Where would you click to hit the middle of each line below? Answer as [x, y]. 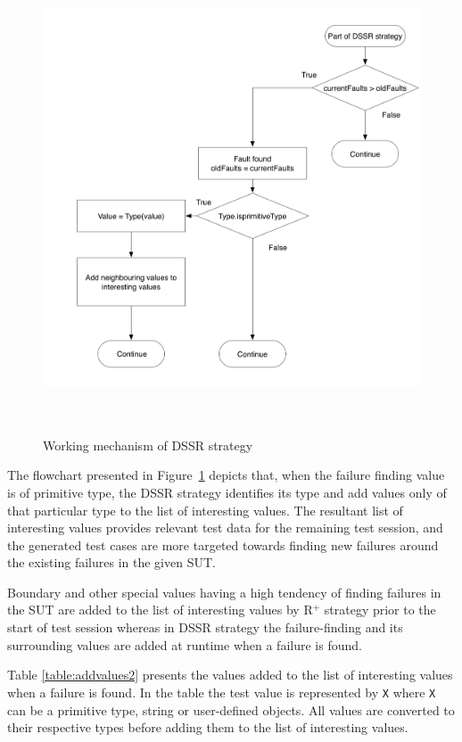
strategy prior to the [380, 610]
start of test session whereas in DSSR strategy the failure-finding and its [205, 627]
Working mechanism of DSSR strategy [148, 445]
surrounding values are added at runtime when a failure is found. [185, 644]
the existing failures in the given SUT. [111, 562]
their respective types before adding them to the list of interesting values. [208, 727]
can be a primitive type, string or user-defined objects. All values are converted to [231, 709]
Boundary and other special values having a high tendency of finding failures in [224, 592]
